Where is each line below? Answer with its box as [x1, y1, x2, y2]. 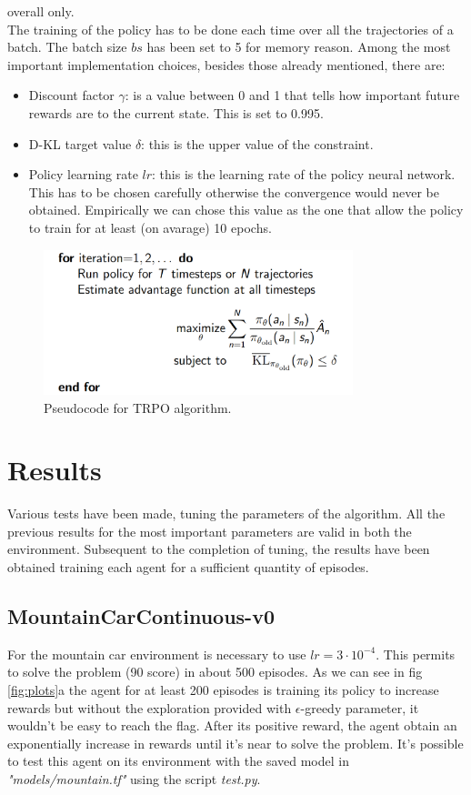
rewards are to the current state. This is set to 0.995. [28, 103, 324, 122]
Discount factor [28, 86, 115, 105]
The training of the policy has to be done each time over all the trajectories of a [7, 19, 454, 38]
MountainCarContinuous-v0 [7, 602, 275, 630]
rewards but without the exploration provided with [7, 698, 292, 717]
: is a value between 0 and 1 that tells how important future [125, 86, 460, 105]
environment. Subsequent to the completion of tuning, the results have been [7, 539, 430, 559]
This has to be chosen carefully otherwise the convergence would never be [28, 182, 439, 201]
